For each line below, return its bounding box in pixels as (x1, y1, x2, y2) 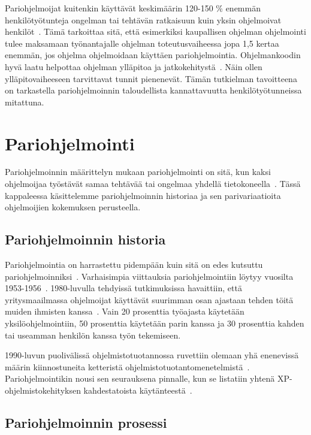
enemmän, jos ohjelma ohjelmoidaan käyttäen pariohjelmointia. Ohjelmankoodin (5, 49, 301, 61)
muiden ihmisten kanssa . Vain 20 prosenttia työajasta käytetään (5, 305, 244, 318)
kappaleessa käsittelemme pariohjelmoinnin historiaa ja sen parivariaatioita (5, 189, 281, 201)
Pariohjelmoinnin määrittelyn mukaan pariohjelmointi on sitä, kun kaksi (5, 165, 271, 178)
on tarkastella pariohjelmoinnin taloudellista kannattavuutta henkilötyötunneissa (5, 84, 302, 96)
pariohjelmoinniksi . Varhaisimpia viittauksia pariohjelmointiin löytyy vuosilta (5, 270, 294, 282)
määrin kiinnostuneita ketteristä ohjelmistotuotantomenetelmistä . (5, 360, 250, 373)
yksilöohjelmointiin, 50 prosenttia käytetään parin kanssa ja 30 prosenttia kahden (5, 317, 304, 330)
